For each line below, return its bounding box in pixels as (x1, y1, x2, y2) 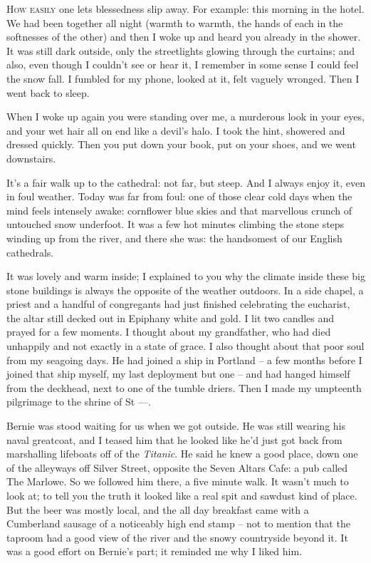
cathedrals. (6, 244, 54, 259)
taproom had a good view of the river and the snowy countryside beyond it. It (6, 530, 348, 544)
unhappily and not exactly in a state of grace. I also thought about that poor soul (6, 339, 365, 353)
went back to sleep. (6, 85, 90, 100)
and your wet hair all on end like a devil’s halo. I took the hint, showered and (6, 123, 345, 138)
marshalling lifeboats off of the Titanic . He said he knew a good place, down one (6, 446, 358, 461)
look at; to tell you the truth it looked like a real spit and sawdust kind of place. (6, 488, 357, 502)
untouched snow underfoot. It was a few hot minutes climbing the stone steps (6, 217, 345, 232)
